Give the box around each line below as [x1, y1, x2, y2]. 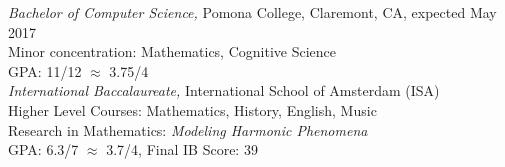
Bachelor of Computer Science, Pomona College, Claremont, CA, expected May [8, 2, 497, 22]
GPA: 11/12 [8, 60, 82, 81]
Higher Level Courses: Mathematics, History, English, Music [8, 99, 377, 120]
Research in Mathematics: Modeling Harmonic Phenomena [8, 119, 368, 140]
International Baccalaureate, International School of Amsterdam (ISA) [8, 80, 440, 101]
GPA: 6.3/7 [8, 139, 79, 160]
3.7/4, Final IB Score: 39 [106, 139, 258, 160]
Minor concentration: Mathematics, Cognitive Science [8, 41, 336, 62]
